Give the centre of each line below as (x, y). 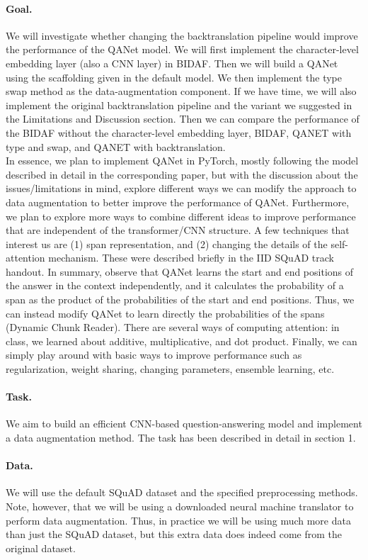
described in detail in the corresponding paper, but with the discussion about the (182, 174)
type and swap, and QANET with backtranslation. (116, 146)
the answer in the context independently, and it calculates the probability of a (175, 285)
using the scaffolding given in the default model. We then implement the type (174, 77)
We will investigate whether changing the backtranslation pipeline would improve (182, 35)
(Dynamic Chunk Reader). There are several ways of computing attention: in (173, 327)
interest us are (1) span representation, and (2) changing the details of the (167, 243)
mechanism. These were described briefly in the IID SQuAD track (191, 258)
